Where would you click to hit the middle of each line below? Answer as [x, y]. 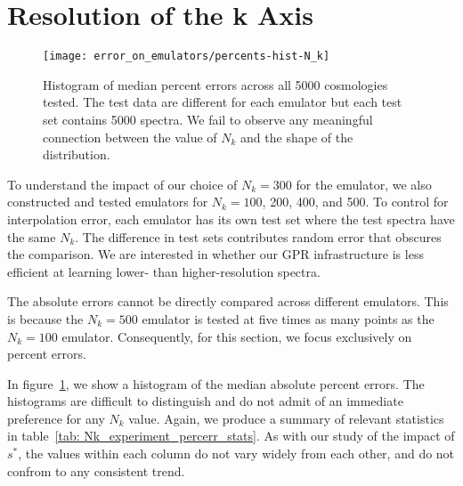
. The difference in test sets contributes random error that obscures [258, 236]
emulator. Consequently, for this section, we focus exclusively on [237, 336]
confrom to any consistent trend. [96, 470]
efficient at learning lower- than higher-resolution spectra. [164, 271]
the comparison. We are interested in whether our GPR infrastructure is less [215, 254]
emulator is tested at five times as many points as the [288, 318]
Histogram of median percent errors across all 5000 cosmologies [215, 84]
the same [32, 236]
